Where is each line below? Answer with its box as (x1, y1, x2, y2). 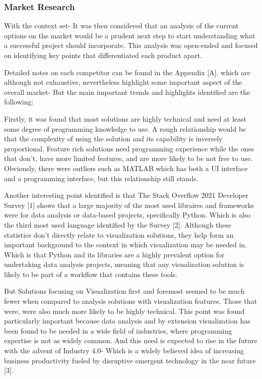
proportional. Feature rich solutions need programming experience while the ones (4, 143, 254, 153)
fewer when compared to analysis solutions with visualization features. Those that (4, 296, 257, 306)
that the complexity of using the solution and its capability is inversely (4, 133, 223, 144)
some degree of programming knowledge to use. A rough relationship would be (4, 123, 246, 134)
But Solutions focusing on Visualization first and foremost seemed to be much (4, 286, 245, 296)
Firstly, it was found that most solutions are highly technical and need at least (4, 113, 247, 124)
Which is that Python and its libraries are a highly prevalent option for (4, 249, 225, 259)
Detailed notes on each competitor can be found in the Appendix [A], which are (4, 67, 250, 77)
